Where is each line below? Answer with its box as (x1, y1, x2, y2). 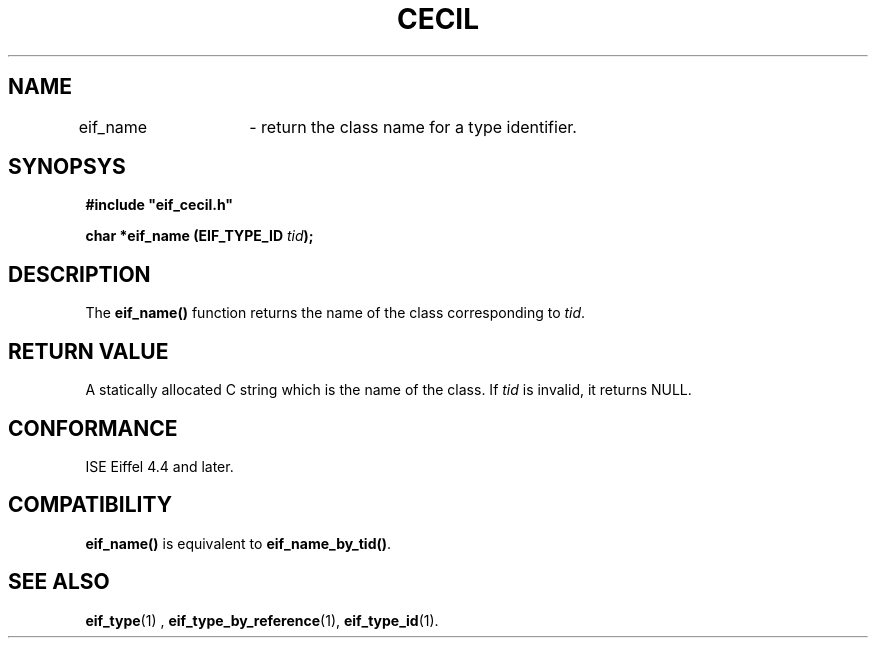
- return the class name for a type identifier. (249, 116, 577, 137)
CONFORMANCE (8, 415, 178, 441)
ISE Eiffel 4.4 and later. (85, 457, 234, 475)
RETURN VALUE (8, 338, 169, 364)
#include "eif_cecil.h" (85, 196, 234, 214)
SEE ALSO (8, 569, 110, 595)
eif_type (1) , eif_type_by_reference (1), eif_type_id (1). (85, 611, 439, 629)
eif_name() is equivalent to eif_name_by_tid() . (85, 534, 392, 552)
